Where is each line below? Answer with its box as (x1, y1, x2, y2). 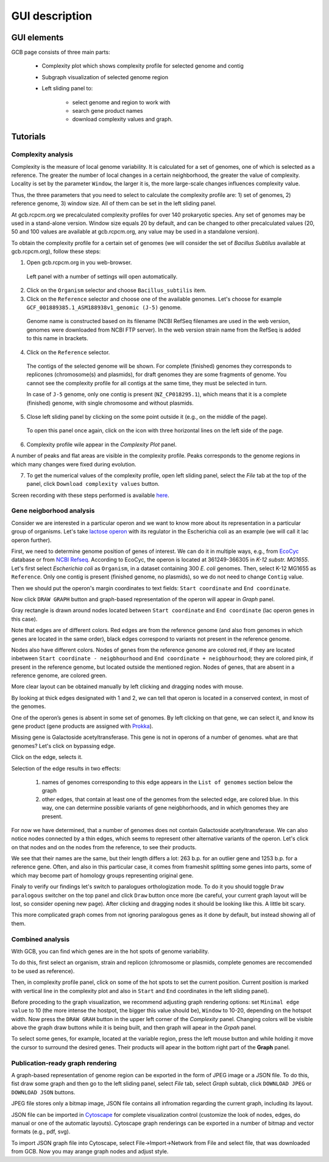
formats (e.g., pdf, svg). (11, 1128, 71, 1135)
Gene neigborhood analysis (11, 507, 95, 515)
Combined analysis (11, 935, 70, 943)
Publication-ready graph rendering (11, 1058, 117, 1067)
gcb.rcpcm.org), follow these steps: (11, 248, 101, 255)
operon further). (11, 536, 52, 544)
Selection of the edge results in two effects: (11, 765, 121, 772)
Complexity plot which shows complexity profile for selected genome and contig (41, 62, 244, 70)
